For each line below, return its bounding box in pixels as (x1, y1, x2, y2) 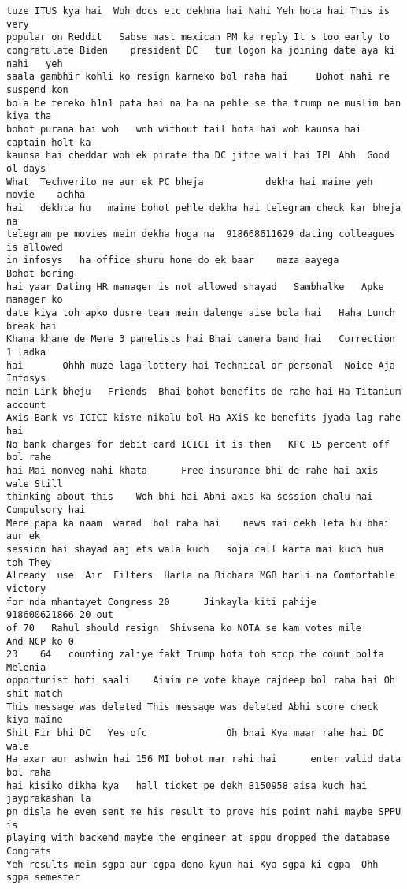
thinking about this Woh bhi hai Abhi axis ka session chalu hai (6, 491, 373, 503)
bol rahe (6, 452, 52, 463)
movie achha (6, 189, 86, 201)
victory (6, 582, 46, 594)
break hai (6, 320, 57, 332)
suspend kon (6, 84, 68, 95)
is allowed (6, 241, 63, 253)
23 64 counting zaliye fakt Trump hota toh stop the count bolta (6, 649, 384, 660)
